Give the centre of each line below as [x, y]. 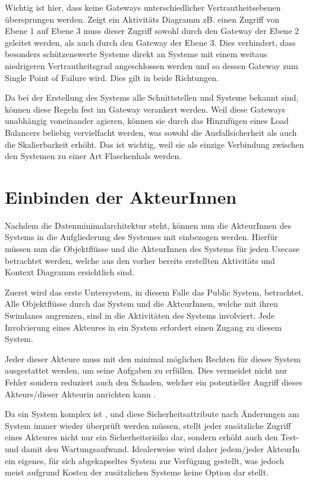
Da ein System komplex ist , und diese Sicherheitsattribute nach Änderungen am [152, 414]
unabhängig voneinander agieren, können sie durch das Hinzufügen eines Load [147, 121]
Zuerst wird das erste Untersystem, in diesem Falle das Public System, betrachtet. [154, 292]
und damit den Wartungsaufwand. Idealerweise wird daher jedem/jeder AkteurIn [152, 448]
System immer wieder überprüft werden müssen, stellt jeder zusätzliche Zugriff [148, 425]
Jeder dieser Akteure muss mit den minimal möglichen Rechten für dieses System [153, 358]
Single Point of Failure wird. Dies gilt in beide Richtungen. [112, 77]
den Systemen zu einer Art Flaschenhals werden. [93, 156]
